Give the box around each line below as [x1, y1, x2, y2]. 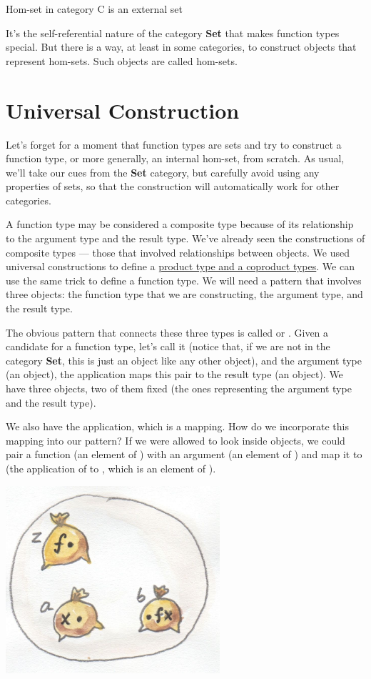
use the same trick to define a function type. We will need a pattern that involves [6, 272, 362, 287]
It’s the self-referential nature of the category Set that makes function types [6, 25, 340, 40]
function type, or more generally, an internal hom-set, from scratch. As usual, [6, 151, 345, 166]
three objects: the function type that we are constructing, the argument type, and [6, 287, 363, 302]
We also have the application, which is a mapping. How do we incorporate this [6, 419, 349, 434]
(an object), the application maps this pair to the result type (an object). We [6, 367, 343, 382]
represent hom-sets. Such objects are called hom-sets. [6, 53, 238, 68]
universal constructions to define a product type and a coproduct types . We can [6, 259, 355, 274]
